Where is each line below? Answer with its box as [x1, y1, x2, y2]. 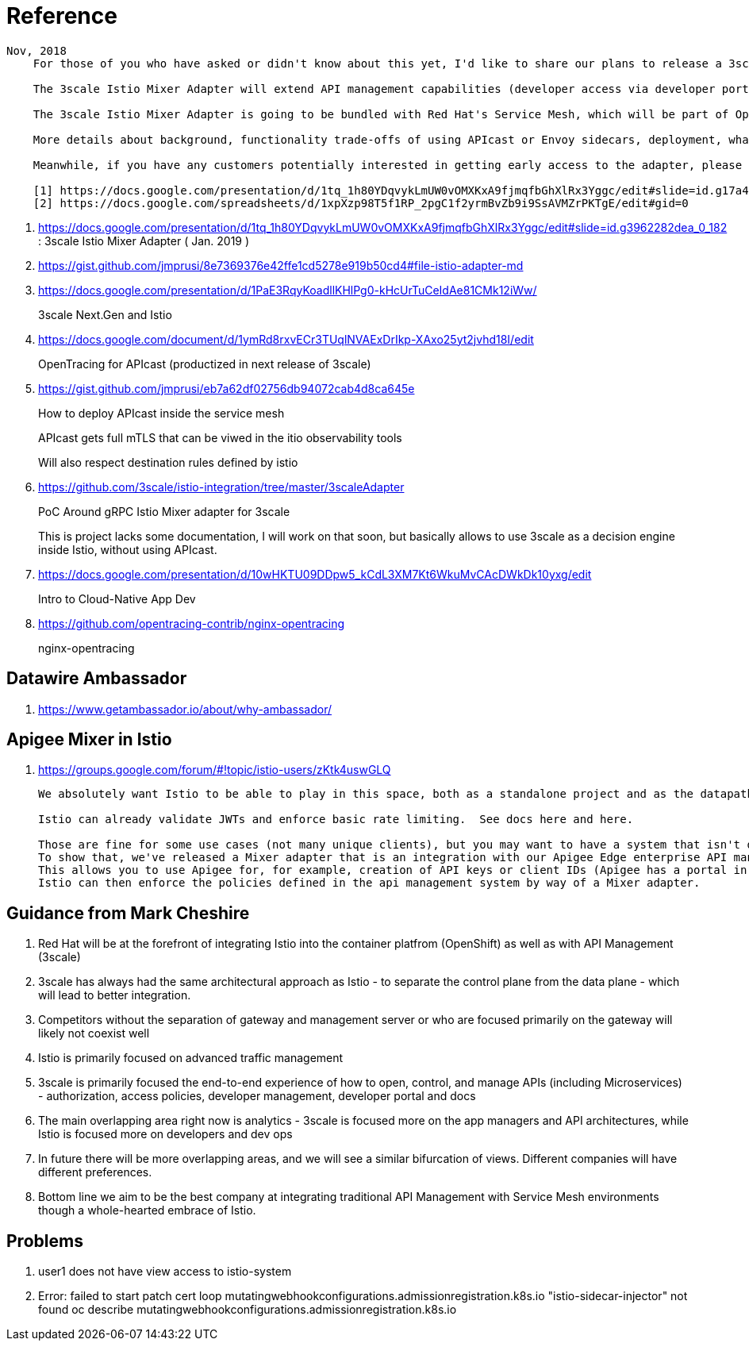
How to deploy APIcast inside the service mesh [38, 406, 285, 420]
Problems [6, 1230, 83, 1251]
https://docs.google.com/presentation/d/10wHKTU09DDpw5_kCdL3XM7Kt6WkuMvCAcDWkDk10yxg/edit [38, 567, 592, 581]
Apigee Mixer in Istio [6, 729, 172, 750]
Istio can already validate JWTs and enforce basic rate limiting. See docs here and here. [38, 813, 634, 826]
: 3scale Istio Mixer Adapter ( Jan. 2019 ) [38, 233, 250, 248]
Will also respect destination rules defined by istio [38, 455, 298, 469]
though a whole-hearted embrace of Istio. [38, 1203, 256, 1218]
